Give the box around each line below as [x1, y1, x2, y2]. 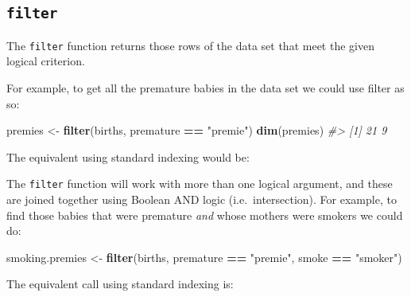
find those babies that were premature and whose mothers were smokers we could [6, 206, 403, 223]
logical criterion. [6, 53, 85, 69]
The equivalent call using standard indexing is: [6, 276, 234, 292]
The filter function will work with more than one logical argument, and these [6, 175, 393, 192]
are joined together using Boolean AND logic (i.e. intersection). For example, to [6, 191, 397, 208]
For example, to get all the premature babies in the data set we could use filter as [6, 80, 405, 96]
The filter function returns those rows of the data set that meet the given [6, 37, 374, 53]
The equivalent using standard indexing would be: [6, 148, 250, 165]
